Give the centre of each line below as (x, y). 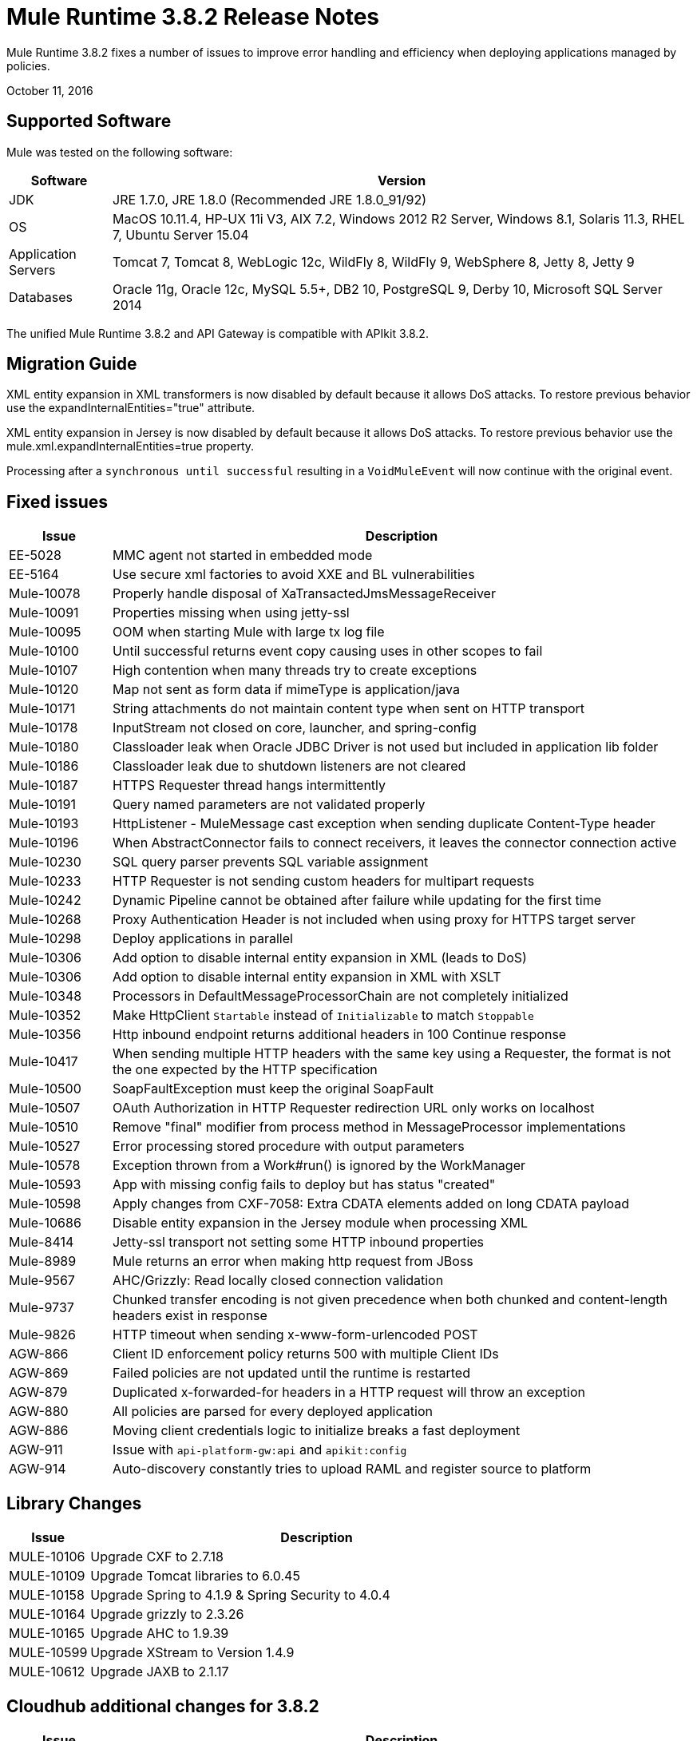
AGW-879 (38, 1392)
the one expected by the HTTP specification (245, 1070)
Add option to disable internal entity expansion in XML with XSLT (307, 977)
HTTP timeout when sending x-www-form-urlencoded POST (295, 1335)
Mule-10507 (45, 1108)
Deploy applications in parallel (203, 939)
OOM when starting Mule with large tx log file (249, 632)
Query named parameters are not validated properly (269, 805)
